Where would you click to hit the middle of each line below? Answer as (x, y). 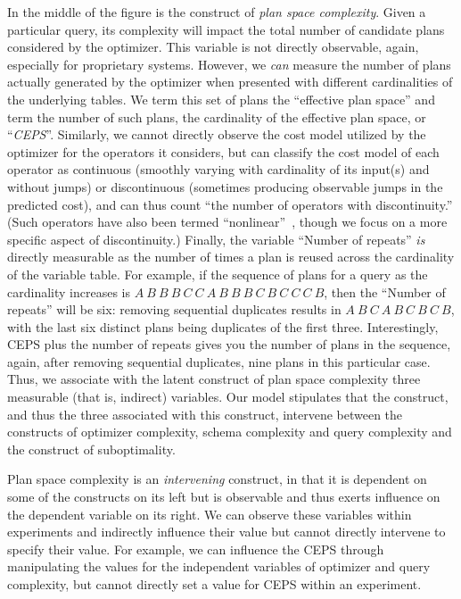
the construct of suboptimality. (91, 449)
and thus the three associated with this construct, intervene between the (205, 414)
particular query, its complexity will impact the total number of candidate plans (226, 29)
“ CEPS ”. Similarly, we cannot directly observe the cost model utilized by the (217, 134)
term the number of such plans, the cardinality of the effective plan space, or (217, 116)
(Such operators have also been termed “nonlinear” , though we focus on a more (227, 222)
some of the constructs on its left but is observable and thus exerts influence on (224, 497)
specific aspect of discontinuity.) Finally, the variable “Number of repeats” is (216, 239)
